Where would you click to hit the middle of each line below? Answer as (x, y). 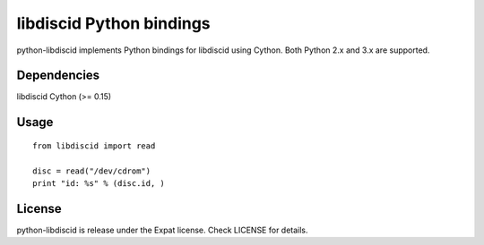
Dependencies (58, 76)
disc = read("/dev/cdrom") (92, 171)
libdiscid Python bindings (113, 23)
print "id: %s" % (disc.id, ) (99, 184)
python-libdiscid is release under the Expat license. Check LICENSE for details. (162, 230)
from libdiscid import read (94, 146)
